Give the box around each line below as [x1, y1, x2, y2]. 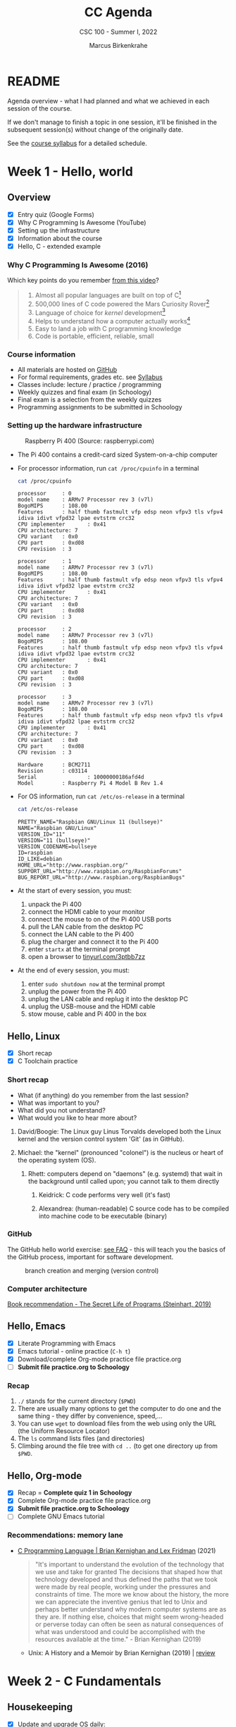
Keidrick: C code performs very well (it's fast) [38, 1190, 171, 1199]
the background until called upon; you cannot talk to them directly [27, 1177, 220, 1185]
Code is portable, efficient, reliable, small [35, 332, 154, 340]
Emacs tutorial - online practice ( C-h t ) [17, 1347, 131, 1355]
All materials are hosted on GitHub [17, 366, 118, 374]
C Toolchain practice [17, 1057, 78, 1065]
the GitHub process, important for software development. [7, 1252, 174, 1261]
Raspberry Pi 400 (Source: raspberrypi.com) [25, 436, 155, 445]
